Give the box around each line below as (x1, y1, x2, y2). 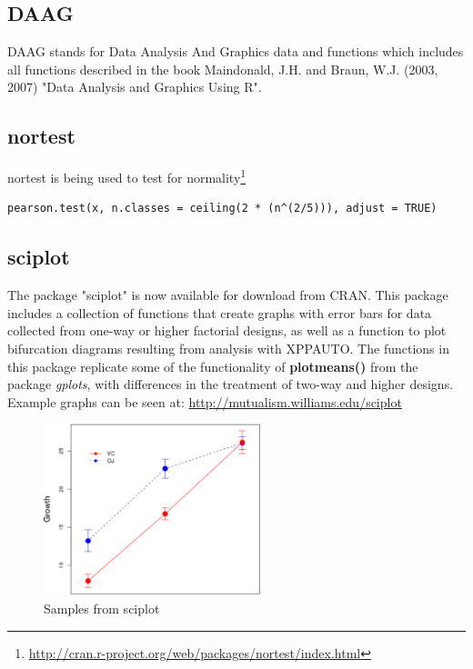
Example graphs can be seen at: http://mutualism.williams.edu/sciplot (7, 392, 402, 411)
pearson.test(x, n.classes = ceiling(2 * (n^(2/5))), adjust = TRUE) (7, 202, 438, 215)
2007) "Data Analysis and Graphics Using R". (7, 77, 262, 96)
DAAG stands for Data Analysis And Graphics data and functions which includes (7, 42, 464, 61)
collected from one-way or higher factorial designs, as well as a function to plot (7, 321, 447, 340)
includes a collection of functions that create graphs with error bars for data (7, 303, 432, 322)
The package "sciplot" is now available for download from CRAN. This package (7, 285, 448, 305)
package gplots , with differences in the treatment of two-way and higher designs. (7, 374, 454, 394)
